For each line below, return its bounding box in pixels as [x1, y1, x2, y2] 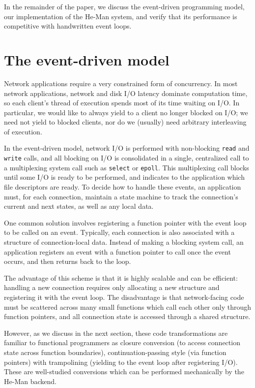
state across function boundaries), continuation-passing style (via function [4, 347, 227, 357]
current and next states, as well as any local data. [4, 201, 154, 211]
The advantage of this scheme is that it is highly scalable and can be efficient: [4, 272, 238, 283]
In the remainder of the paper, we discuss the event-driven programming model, [4, 1, 245, 11]
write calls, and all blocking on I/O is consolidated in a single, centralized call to [4, 153, 249, 163]
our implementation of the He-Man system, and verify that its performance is [4, 11, 237, 21]
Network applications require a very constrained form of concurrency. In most [4, 78, 238, 88]
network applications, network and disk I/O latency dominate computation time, [4, 88, 248, 98]
